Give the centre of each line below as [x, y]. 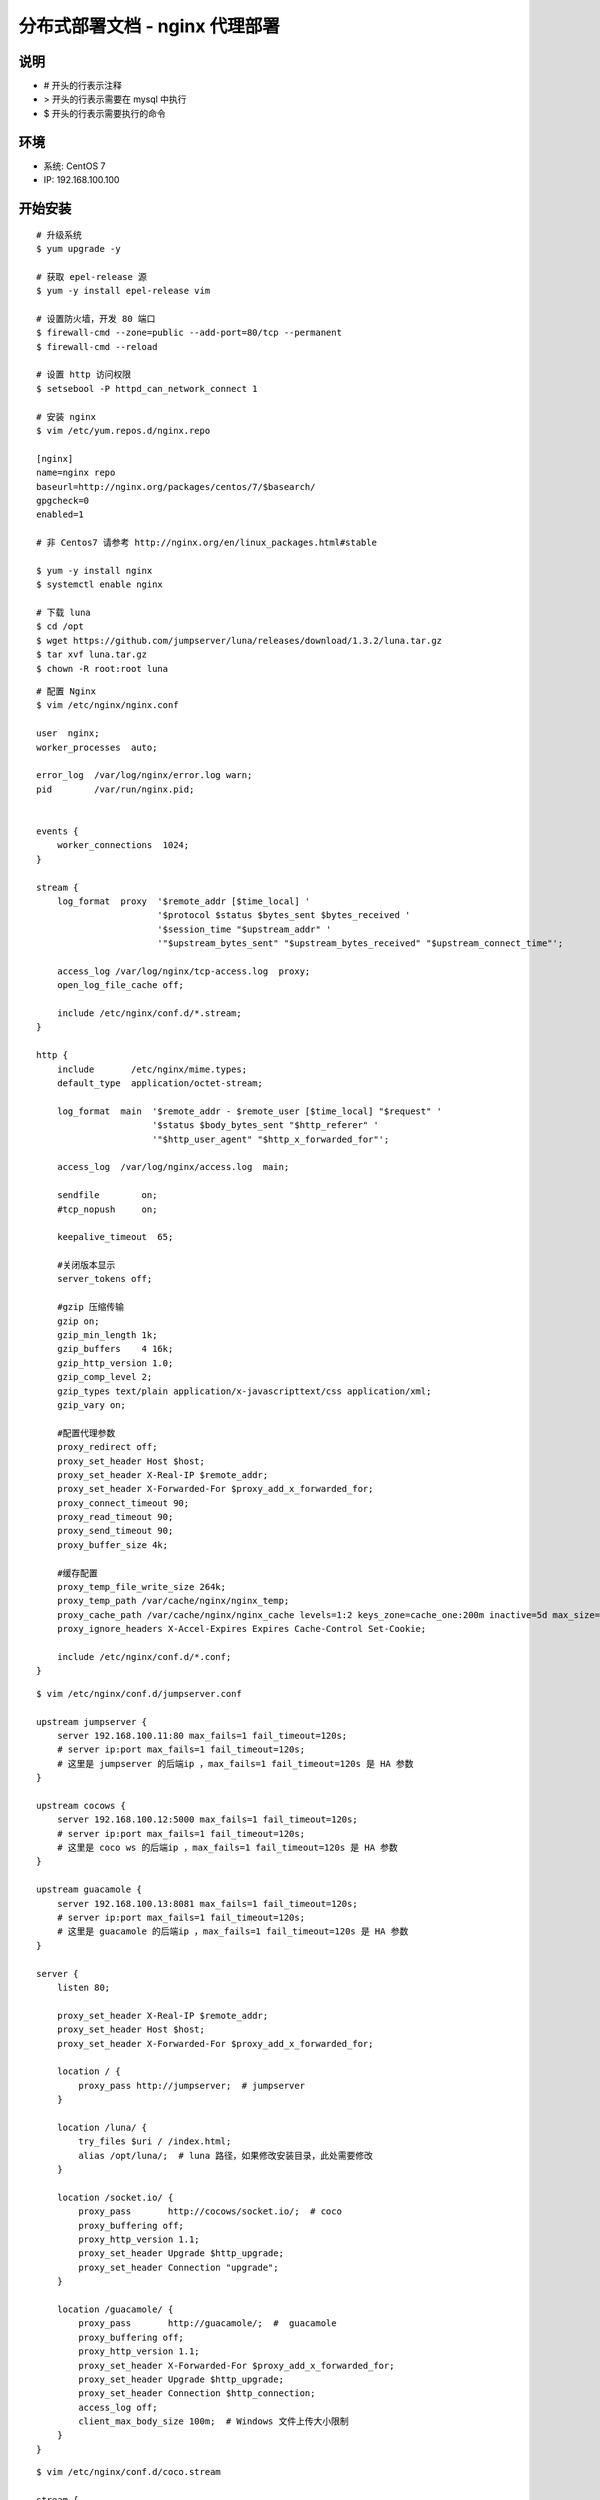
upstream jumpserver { [92, 1721]
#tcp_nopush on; [107, 1209]
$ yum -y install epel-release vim [123, 291]
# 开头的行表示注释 [82, 86]
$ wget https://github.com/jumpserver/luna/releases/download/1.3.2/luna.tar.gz [239, 640]
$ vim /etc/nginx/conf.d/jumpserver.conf [139, 1693]
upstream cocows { [81, 1805]
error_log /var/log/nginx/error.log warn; [144, 775]
